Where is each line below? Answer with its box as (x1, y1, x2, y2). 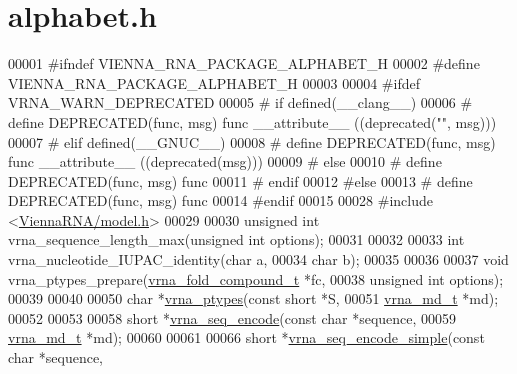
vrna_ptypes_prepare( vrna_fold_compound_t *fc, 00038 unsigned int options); (8, 268, 504, 289)
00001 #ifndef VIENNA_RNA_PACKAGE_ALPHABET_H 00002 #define (8, 53, 480, 74)
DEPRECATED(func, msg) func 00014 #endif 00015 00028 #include (8, 190, 433, 211)
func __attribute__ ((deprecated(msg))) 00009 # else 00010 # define (8, 151, 442, 172)
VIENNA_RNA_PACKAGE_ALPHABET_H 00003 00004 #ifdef (8, 72, 420, 93)
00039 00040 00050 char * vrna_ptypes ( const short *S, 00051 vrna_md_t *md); (8, 288, 499, 309)
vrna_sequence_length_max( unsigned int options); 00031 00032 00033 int (8, 229, 465, 250)
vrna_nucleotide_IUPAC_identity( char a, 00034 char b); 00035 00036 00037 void (8, 249, 509, 270)
